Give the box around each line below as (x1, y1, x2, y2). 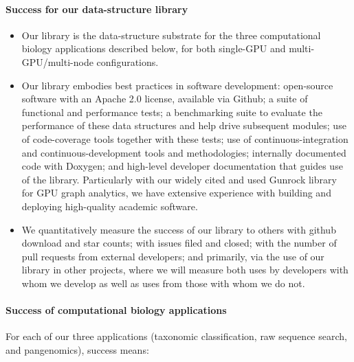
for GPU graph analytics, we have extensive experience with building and (21, 185, 331, 200)
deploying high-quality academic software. (21, 199, 198, 213)
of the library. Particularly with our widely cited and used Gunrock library (21, 172, 337, 186)
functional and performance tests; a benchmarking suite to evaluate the (21, 104, 322, 119)
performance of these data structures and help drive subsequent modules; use (21, 118, 346, 133)
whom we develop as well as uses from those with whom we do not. (21, 275, 305, 290)
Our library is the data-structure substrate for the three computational (21, 27, 321, 42)
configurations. (96, 54, 159, 69)
